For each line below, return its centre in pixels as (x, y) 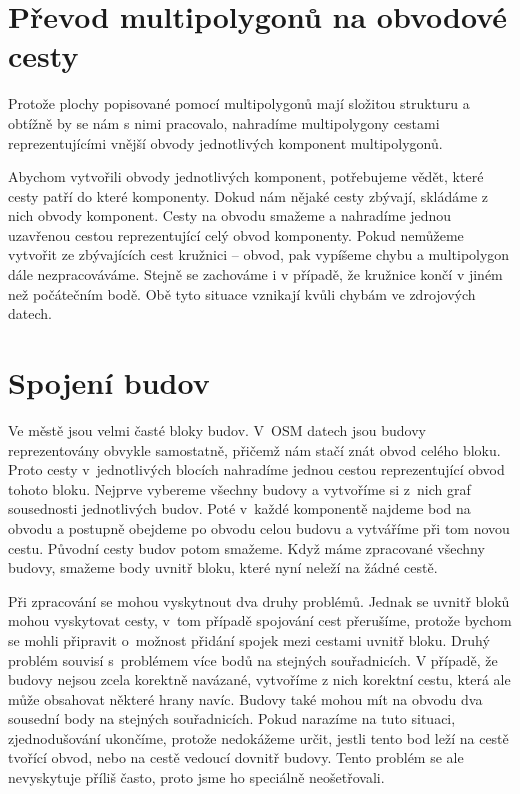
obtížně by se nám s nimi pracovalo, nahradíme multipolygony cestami (224, 122)
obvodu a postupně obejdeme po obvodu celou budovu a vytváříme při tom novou (259, 527)
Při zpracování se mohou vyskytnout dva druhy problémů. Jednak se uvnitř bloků (259, 600)
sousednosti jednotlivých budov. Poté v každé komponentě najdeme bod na (239, 508)
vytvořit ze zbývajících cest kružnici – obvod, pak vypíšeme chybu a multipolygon (259, 254)
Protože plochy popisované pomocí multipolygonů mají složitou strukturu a (239, 103)
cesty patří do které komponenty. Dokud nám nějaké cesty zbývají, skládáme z (248, 195)
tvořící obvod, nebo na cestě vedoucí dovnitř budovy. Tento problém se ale (236, 757)
